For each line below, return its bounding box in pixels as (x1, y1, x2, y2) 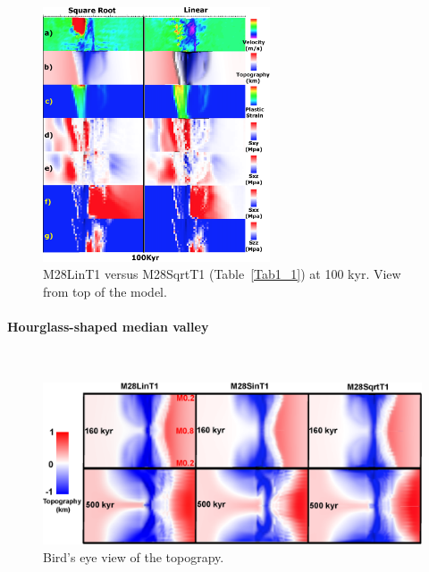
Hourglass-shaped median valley (7, 317, 209, 336)
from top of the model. (43, 282, 167, 300)
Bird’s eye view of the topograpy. (43, 547, 224, 566)
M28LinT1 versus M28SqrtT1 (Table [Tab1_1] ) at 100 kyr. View (43, 265, 401, 283)
